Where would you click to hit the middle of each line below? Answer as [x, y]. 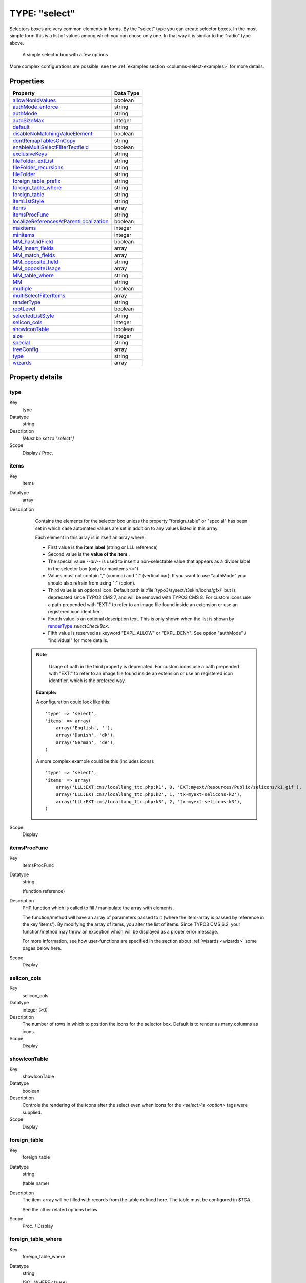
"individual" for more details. [78, 640]
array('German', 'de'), [86, 742]
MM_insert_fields [33, 248]
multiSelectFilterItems [39, 296]
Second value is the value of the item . [89, 554]
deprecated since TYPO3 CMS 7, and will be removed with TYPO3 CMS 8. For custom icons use [149, 597]
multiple [22, 289]
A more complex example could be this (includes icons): [95, 761]
